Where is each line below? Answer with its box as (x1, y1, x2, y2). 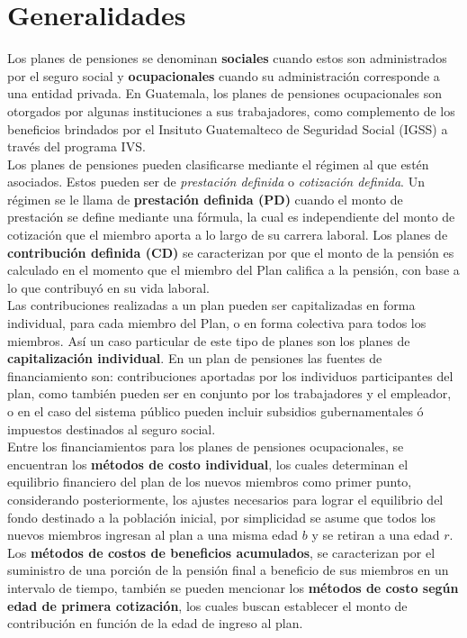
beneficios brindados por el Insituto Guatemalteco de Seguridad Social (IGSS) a (7, 119, 448, 138)
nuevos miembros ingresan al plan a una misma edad (7, 525, 299, 544)
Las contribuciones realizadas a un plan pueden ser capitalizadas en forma (7, 296, 416, 314)
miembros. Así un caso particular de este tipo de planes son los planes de (7, 331, 410, 350)
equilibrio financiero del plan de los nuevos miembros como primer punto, (7, 472, 412, 491)
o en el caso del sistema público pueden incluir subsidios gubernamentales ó (7, 402, 424, 420)
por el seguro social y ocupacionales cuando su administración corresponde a (7, 66, 440, 85)
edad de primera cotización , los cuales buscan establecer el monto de (7, 596, 408, 615)
